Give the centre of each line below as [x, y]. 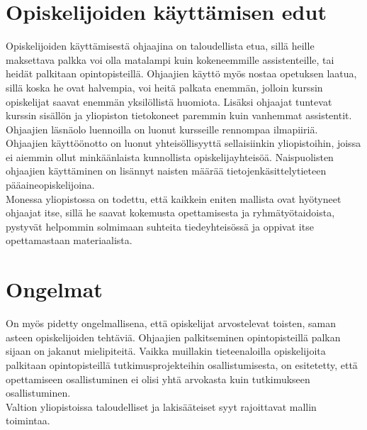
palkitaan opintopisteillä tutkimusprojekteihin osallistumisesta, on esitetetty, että [182, 364]
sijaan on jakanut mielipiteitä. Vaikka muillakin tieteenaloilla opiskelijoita [166, 351]
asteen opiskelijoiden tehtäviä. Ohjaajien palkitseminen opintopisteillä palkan [173, 337]
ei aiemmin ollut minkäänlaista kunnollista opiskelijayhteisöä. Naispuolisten [170, 156]
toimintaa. [28, 420]
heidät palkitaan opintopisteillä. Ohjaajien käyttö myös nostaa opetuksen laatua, [181, 73]
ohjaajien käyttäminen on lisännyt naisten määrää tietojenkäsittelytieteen [166, 171]
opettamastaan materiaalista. [69, 240]
